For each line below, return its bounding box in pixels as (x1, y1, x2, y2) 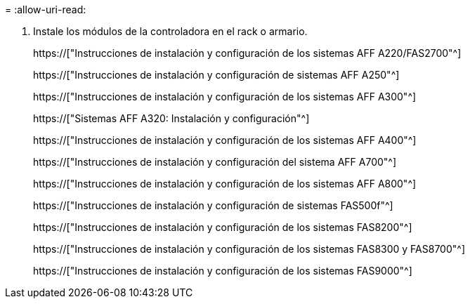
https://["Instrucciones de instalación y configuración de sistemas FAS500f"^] (33, 199, 393, 211)
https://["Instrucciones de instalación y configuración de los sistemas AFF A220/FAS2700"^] (33, 47, 462, 59)
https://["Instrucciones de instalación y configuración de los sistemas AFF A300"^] (33, 91, 417, 103)
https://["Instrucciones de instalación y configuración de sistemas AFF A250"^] (33, 69, 400, 81)
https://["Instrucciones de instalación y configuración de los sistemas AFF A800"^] (33, 178, 417, 190)
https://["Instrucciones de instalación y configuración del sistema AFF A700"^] (33, 156, 397, 168)
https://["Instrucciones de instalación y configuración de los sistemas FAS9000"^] (33, 265, 412, 277)
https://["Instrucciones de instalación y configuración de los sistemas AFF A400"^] (33, 134, 417, 146)
